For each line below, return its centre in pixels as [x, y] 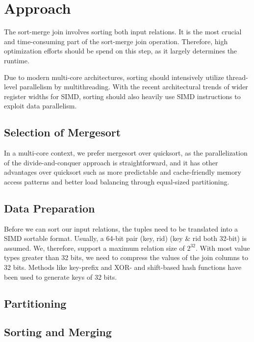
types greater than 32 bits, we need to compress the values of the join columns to [126, 257]
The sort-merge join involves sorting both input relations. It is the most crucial [123, 32]
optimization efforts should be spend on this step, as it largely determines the [121, 51]
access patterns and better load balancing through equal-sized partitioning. [117, 181]
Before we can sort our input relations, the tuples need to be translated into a [121, 228]
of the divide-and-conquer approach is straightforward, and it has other [111, 162]
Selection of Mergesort [63, 132]
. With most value [223, 248]
